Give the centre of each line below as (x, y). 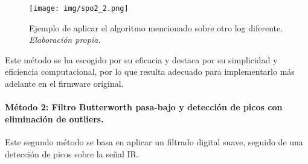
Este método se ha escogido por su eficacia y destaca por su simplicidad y (141, 59)
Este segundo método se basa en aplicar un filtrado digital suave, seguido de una (154, 142)
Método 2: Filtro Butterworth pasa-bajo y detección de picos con (144, 107)
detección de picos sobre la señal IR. (72, 153)
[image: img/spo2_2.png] (79, 8)
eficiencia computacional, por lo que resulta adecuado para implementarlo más (150, 71)
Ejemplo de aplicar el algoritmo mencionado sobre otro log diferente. (156, 27)
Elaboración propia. (65, 39)
